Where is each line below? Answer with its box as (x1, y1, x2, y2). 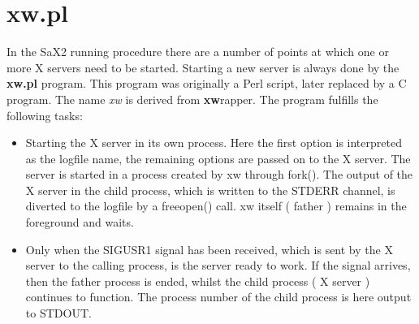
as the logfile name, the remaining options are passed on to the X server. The (25, 149, 411, 166)
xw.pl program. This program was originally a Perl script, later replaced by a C (6, 75, 407, 92)
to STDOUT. (25, 305, 92, 322)
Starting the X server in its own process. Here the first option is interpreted (25, 134, 402, 151)
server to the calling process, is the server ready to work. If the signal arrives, (25, 257, 411, 274)
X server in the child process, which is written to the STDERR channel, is (25, 181, 395, 198)
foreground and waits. (25, 214, 134, 231)
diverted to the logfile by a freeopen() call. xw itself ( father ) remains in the (25, 197, 407, 214)
